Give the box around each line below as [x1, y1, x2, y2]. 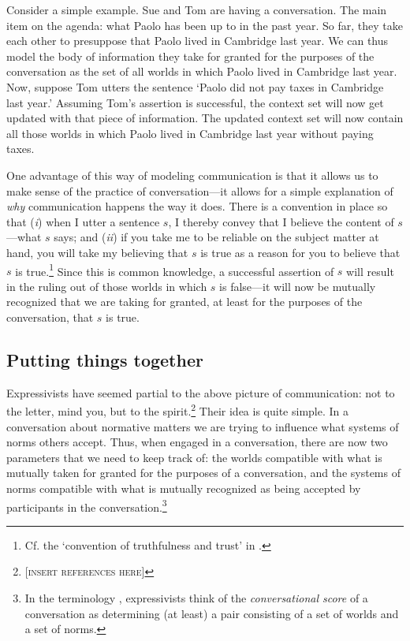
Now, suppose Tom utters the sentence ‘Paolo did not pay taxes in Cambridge [6, 78, 384, 95]
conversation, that [6, 308, 94, 325]
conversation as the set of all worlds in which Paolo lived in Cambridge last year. [6, 63, 397, 80]
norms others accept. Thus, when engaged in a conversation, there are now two [6, 434, 388, 450]
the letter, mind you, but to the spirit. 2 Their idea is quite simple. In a [6, 401, 348, 419]
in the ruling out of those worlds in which [6, 278, 207, 294]
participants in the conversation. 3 [6, 496, 167, 515]
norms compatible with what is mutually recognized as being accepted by [6, 479, 361, 496]
